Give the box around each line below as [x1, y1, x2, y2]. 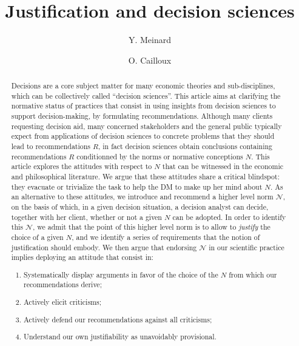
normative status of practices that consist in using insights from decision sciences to [11, 101, 276, 111]
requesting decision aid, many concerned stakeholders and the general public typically [11, 121, 282, 131]
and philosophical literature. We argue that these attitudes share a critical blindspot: [11, 171, 280, 182]
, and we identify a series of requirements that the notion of [72, 231, 260, 242]
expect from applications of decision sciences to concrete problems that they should [11, 131, 275, 141]
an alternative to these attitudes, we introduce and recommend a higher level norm [11, 191, 274, 202]
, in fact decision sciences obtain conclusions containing [98, 141, 273, 151]
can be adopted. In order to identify [172, 211, 286, 222]
